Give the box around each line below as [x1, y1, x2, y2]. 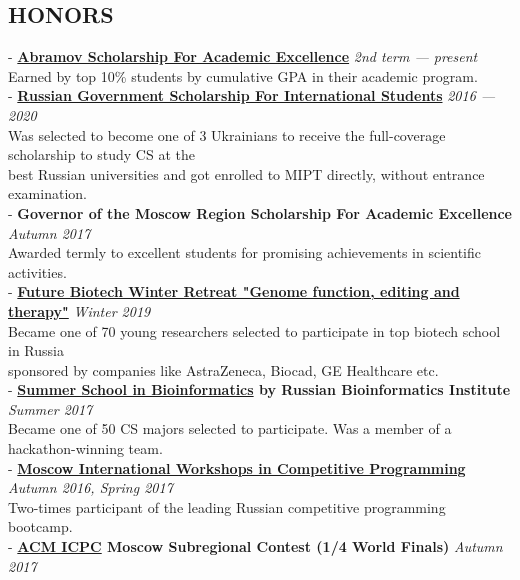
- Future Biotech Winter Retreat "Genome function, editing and [8, 281, 460, 302]
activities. [8, 261, 67, 282]
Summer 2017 [8, 398, 93, 419]
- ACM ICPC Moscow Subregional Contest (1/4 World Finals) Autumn [8, 536, 503, 557]
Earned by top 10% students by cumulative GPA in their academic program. [8, 65, 478, 86]
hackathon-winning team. [8, 438, 163, 459]
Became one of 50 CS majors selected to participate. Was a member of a [8, 418, 452, 439]
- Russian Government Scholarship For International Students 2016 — [8, 85, 496, 106]
